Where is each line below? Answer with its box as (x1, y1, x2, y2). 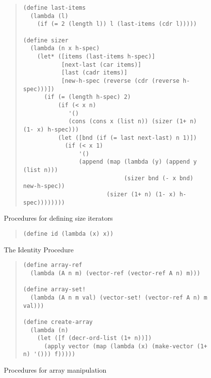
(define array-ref (23, 262, 82, 269)
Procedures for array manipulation (4, 365, 107, 375)
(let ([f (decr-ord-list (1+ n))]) (37, 335, 152, 342)
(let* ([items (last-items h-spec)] (37, 53, 155, 60)
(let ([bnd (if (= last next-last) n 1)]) (58, 134, 197, 141)
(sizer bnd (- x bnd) (124, 174, 194, 182)
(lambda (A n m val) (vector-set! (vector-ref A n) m (30, 294, 208, 301)
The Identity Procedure (4, 244, 74, 254)
